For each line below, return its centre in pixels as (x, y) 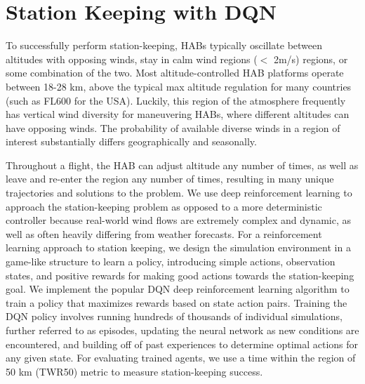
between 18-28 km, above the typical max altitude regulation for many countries (179, 86)
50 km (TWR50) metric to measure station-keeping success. (134, 371)
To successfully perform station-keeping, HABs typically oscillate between (164, 45)
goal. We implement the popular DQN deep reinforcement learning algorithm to (178, 289)
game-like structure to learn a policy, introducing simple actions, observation (171, 261)
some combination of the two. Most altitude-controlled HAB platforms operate (175, 73)
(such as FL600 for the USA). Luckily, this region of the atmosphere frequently (176, 100)
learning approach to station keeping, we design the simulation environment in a (178, 247)
